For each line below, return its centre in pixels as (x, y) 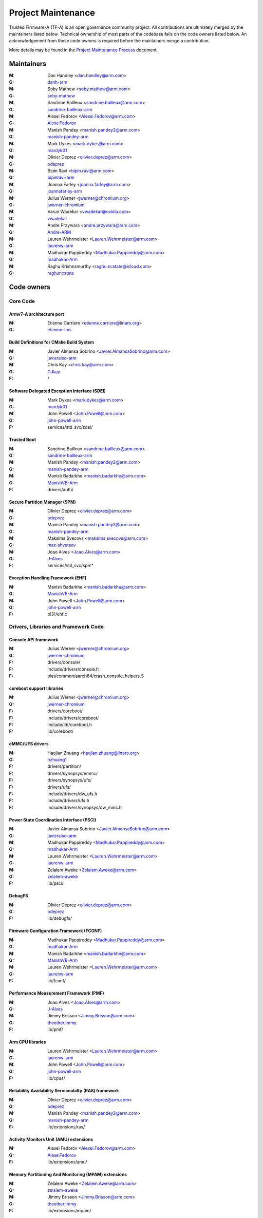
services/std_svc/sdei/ (70, 427)
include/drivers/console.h (73, 669)
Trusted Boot (22, 440)
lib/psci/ (56, 883)
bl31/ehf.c (57, 614)
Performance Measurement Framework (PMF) (56, 993)
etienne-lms (59, 330)
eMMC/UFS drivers (29, 744)
